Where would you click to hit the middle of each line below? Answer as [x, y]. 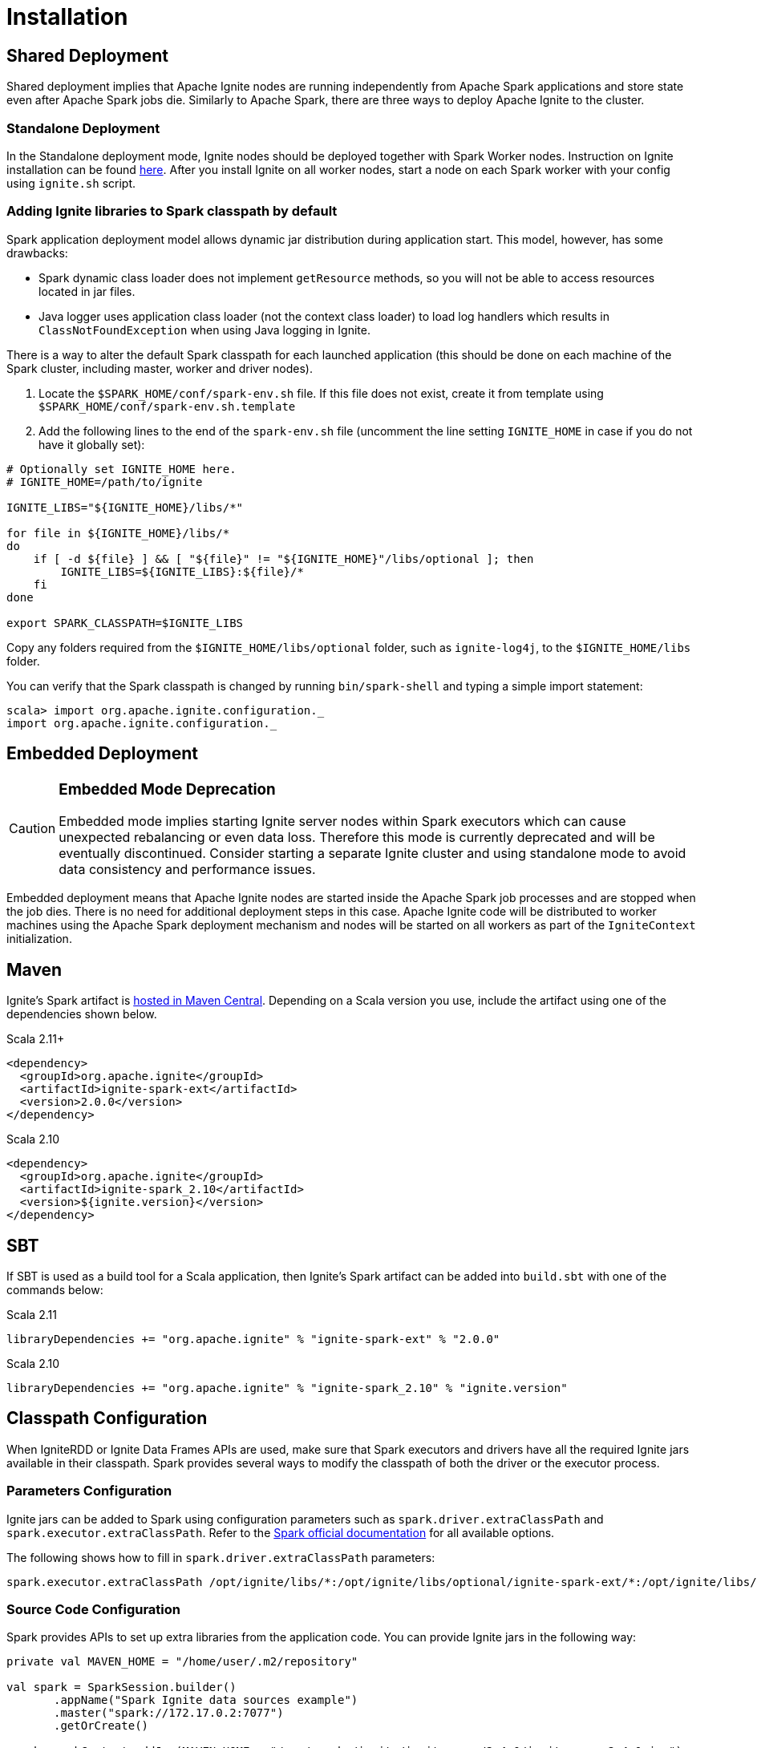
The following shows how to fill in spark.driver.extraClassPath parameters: [221, 1557]
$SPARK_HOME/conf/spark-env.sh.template [167, 406]
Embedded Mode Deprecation [167, 789]
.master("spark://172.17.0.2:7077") [169, 1713]
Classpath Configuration [107, 1418]
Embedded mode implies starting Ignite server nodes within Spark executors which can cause [342, 821]
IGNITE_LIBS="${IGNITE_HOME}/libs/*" [125, 507]
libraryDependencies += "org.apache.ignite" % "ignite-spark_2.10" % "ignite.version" [287, 1388]
